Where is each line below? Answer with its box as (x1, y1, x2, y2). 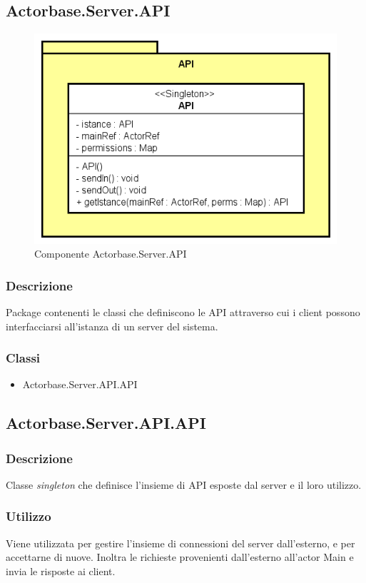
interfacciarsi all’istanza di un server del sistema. (6, 318, 218, 333)
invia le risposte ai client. (6, 563, 116, 578)
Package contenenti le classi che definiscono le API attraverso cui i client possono (6, 304, 360, 319)
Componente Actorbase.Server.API (34, 246, 187, 261)
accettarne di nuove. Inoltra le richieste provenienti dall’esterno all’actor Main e (6, 549, 354, 564)
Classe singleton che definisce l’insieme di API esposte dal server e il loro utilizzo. (6, 477, 362, 492)
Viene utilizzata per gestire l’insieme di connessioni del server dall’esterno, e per (6, 535, 355, 550)
